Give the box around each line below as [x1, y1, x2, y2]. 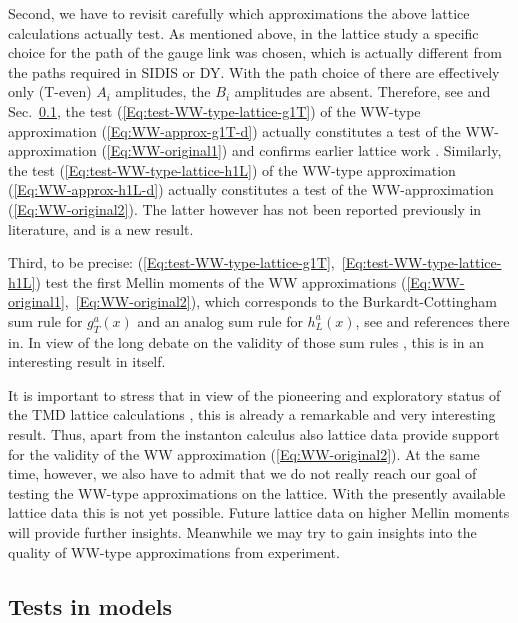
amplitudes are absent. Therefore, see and [234, 81, 491, 102]
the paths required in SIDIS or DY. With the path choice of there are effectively [8, 61, 500, 82]
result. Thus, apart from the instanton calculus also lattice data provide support [8, 424, 500, 445]
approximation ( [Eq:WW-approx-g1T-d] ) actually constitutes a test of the [8, 120, 461, 141]
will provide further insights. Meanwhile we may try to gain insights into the [8, 522, 477, 543]
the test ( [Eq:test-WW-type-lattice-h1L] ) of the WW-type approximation [8, 159, 456, 180]
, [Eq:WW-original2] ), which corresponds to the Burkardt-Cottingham [64, 291, 497, 312]
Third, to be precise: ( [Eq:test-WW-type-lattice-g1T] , [8, 252, 335, 273]
